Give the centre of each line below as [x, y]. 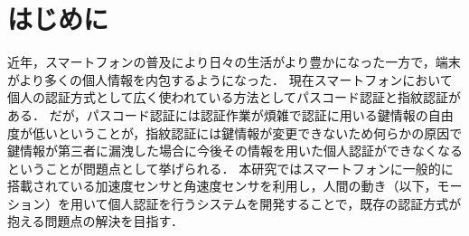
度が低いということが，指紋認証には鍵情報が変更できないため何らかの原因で [235, 132]
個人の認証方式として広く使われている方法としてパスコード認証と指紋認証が [234, 97]
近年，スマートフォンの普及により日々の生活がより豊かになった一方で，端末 [234, 62]
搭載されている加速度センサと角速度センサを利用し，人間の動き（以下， [222, 186]
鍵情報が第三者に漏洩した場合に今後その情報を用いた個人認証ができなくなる [235, 151]
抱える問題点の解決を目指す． [96, 221]
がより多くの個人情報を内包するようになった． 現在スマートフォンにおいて [230, 79]
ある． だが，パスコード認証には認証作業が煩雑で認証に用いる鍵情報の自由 [230, 114]
